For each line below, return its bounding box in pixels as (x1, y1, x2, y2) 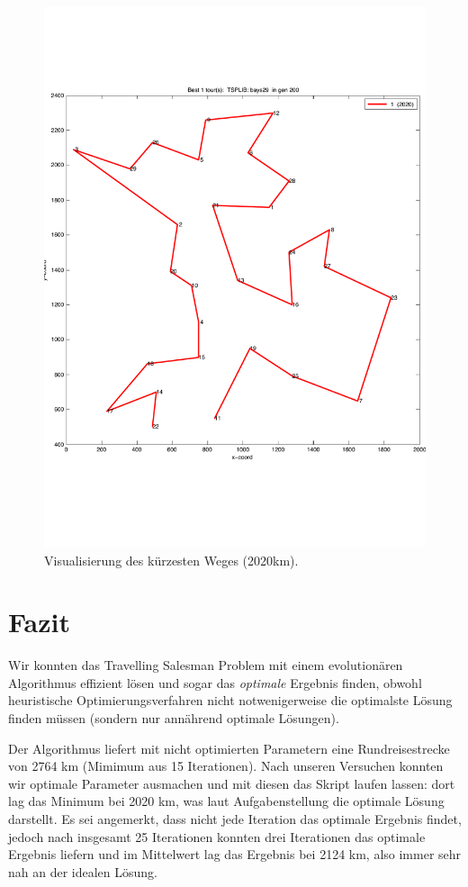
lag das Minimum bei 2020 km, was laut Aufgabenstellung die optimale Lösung (8, 792, 445, 810)
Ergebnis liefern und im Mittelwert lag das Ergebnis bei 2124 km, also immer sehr (8, 845, 462, 864)
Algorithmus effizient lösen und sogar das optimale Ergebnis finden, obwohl (8, 673, 422, 692)
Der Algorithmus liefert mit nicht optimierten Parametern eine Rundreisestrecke (8, 738, 450, 757)
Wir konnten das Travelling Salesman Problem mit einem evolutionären (8, 656, 403, 674)
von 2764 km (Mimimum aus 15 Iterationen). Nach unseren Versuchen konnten (8, 756, 444, 775)
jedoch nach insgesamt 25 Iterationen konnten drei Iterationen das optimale (8, 827, 426, 846)
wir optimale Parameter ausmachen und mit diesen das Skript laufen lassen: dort (8, 774, 455, 792)
